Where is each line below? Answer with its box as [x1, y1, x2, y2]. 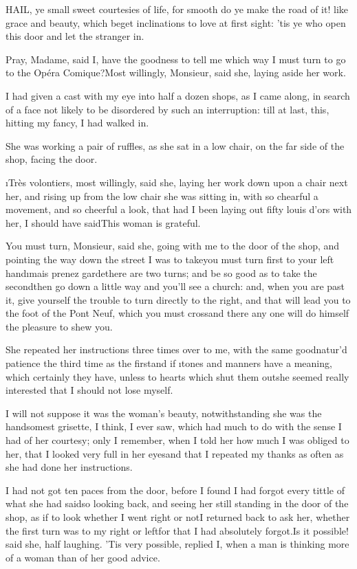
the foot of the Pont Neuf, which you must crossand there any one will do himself [6, 306, 349, 320]
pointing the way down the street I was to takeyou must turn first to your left [6, 252, 334, 266]
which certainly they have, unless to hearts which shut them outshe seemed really [6, 369, 349, 383]
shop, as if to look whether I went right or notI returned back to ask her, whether [6, 510, 350, 524]
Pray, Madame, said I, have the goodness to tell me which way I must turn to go [6, 52, 346, 66]
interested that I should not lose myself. [6, 383, 173, 397]
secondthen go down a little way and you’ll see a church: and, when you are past [6, 279, 345, 293]
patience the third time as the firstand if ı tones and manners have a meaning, [6, 356, 332, 370]
